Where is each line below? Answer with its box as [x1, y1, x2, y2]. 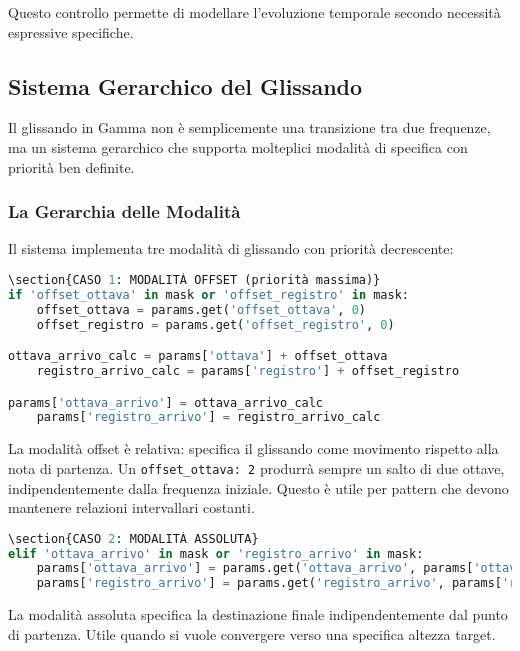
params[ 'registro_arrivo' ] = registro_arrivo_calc [36, 410, 381, 425]
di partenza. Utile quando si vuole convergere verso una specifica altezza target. [8, 623, 496, 644]
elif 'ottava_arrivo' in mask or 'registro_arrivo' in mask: [8, 546, 424, 561]
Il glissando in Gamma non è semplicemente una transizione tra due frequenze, [8, 117, 491, 138]
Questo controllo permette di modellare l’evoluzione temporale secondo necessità [8, 2, 501, 22]
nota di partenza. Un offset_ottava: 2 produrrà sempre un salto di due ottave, [8, 457, 505, 478]
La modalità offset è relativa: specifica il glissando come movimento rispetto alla [8, 438, 499, 459]
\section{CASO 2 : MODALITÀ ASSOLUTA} [8, 531, 259, 546]
